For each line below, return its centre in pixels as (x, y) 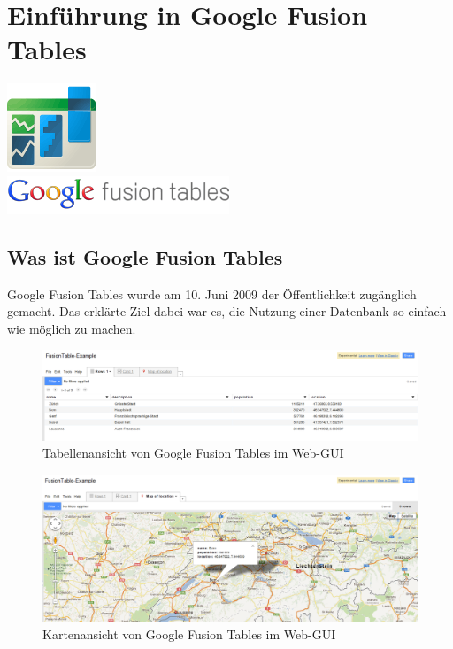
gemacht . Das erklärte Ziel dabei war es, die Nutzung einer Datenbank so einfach (227, 311)
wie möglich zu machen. (72, 328)
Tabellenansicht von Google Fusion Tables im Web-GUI (193, 453)
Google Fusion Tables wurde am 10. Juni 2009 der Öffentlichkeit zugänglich (212, 294)
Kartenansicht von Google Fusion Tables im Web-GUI (189, 634)
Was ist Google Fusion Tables (145, 256)
